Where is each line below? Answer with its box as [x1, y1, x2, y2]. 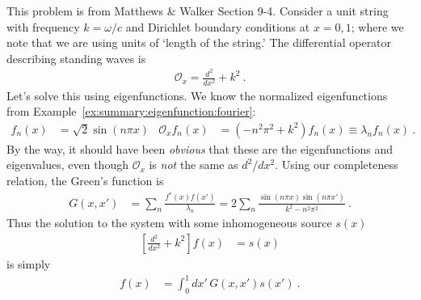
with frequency [6, 18, 80, 35]
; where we [351, 18, 404, 35]
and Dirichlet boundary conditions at [125, 18, 310, 35]
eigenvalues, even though [6, 156, 128, 173]
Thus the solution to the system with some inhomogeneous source [6, 214, 332, 231]
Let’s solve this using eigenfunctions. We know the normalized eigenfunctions [6, 87, 388, 104]
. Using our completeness [275, 156, 398, 173]
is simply [6, 256, 51, 272]
